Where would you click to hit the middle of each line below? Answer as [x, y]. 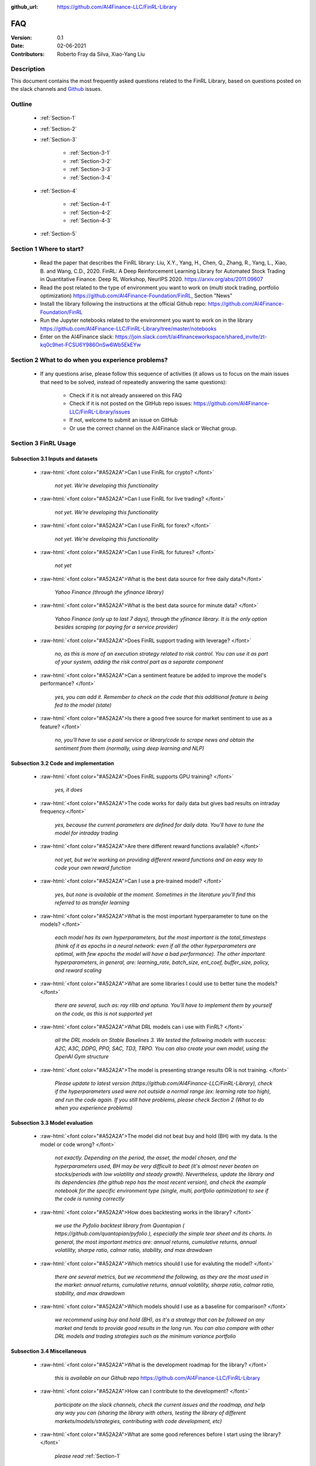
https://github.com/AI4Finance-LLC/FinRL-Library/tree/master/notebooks [128, 328]
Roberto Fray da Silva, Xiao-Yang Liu [101, 54]
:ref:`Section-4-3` [91, 220]
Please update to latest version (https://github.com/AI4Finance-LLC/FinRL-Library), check [164, 1083]
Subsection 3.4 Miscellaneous [49, 1351]
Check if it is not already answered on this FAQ [126, 395]
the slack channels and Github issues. [56, 89]
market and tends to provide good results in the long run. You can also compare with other [164, 1328]
